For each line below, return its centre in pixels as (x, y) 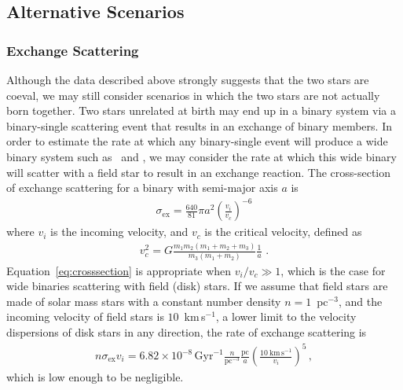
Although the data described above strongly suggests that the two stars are (188, 79)
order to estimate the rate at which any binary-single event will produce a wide (197, 141)
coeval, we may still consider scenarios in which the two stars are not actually (193, 95)
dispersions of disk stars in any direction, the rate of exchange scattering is (187, 331)
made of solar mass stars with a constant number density (144, 301)
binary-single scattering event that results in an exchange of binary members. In (199, 125)
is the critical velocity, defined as (283, 232)
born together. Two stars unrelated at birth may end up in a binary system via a (201, 110)
